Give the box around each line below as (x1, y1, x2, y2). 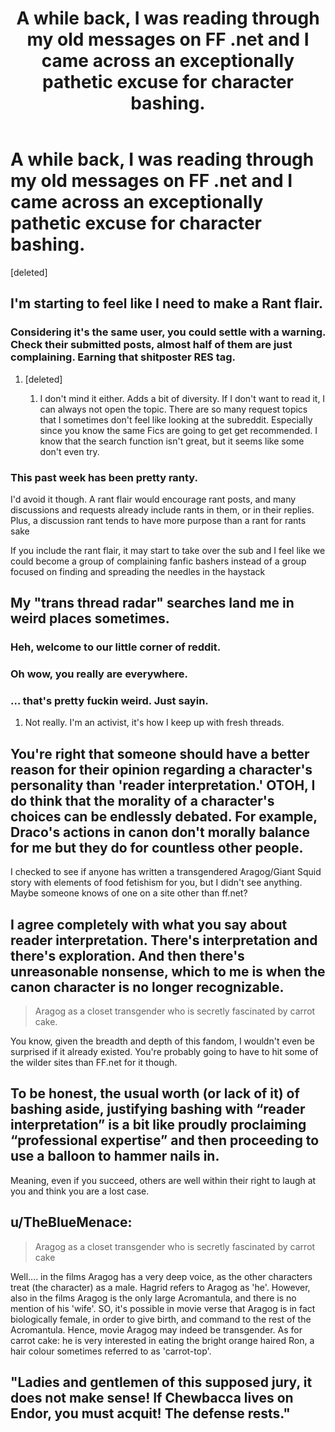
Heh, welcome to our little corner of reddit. (10, 640, 222, 654)
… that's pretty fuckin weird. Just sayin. (10, 694, 209, 708)
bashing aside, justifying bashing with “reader (10, 1101, 306, 1118)
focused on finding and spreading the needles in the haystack (10, 565, 266, 577)
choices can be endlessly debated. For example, (10, 808, 318, 825)
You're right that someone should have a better (10, 745, 310, 762)
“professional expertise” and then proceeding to (10, 1132, 320, 1149)
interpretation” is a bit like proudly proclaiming (10, 1117, 307, 1134)
